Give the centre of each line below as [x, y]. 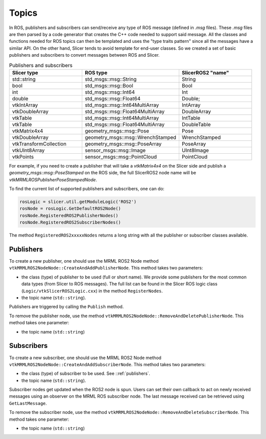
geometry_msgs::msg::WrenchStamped [131, 137]
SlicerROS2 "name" [205, 72]
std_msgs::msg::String [111, 79]
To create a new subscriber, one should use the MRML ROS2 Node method [85, 358]
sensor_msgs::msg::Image [115, 150]
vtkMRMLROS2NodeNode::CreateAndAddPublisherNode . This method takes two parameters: [106, 268]
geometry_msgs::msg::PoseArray [123, 144]
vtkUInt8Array [28, 150]
